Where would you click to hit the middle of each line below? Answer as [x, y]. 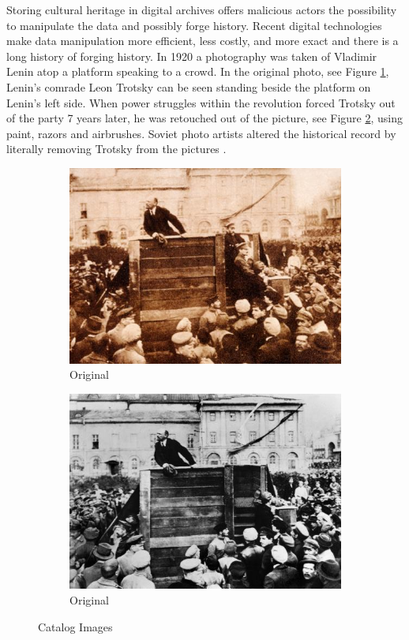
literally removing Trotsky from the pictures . [116, 149]
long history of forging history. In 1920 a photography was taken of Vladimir [192, 56]
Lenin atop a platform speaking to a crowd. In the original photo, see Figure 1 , [198, 71]
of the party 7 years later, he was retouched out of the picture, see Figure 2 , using [204, 118]
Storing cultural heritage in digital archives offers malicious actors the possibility [202, 9]
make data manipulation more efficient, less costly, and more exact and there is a [203, 41]
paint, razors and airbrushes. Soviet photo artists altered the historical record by [201, 133]
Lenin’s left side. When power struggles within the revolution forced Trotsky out [201, 102]
